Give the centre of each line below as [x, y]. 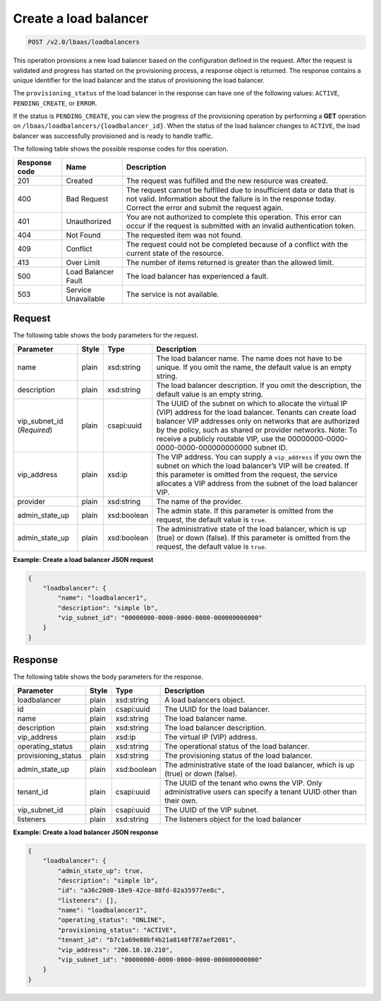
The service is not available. [173, 294]
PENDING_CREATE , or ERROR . [55, 103]
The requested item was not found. [184, 235]
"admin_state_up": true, [101, 871]
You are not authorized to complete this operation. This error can [234, 217]
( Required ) [35, 430]
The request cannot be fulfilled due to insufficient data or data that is [240, 189]
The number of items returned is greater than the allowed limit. [230, 262]
